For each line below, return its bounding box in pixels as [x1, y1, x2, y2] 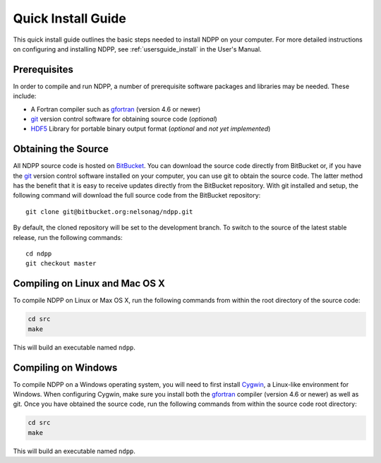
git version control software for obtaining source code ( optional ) [30, 115, 218, 124]
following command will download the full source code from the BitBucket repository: [13, 191, 261, 200]
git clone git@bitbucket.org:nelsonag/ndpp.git [25, 208, 193, 215]
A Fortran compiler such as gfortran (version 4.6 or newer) [30, 104, 201, 113]
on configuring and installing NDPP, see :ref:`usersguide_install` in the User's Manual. [13, 44, 262, 53]
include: [13, 92, 37, 100]
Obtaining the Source [13, 143, 109, 155]
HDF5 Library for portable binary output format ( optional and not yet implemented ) [30, 124, 271, 133]
